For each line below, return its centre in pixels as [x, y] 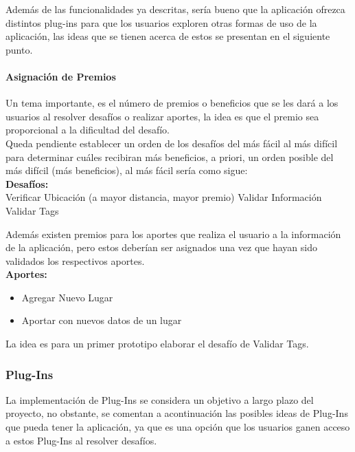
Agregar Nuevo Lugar [67, 297]
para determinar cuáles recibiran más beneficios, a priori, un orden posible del [170, 157]
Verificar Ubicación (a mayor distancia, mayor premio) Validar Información [164, 197]
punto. [19, 49]
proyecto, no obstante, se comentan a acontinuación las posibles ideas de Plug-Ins [177, 413]
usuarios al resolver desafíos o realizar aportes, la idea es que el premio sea [162, 116]
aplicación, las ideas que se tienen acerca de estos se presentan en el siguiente [168, 36]
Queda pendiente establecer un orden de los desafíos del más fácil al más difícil [172, 143]
